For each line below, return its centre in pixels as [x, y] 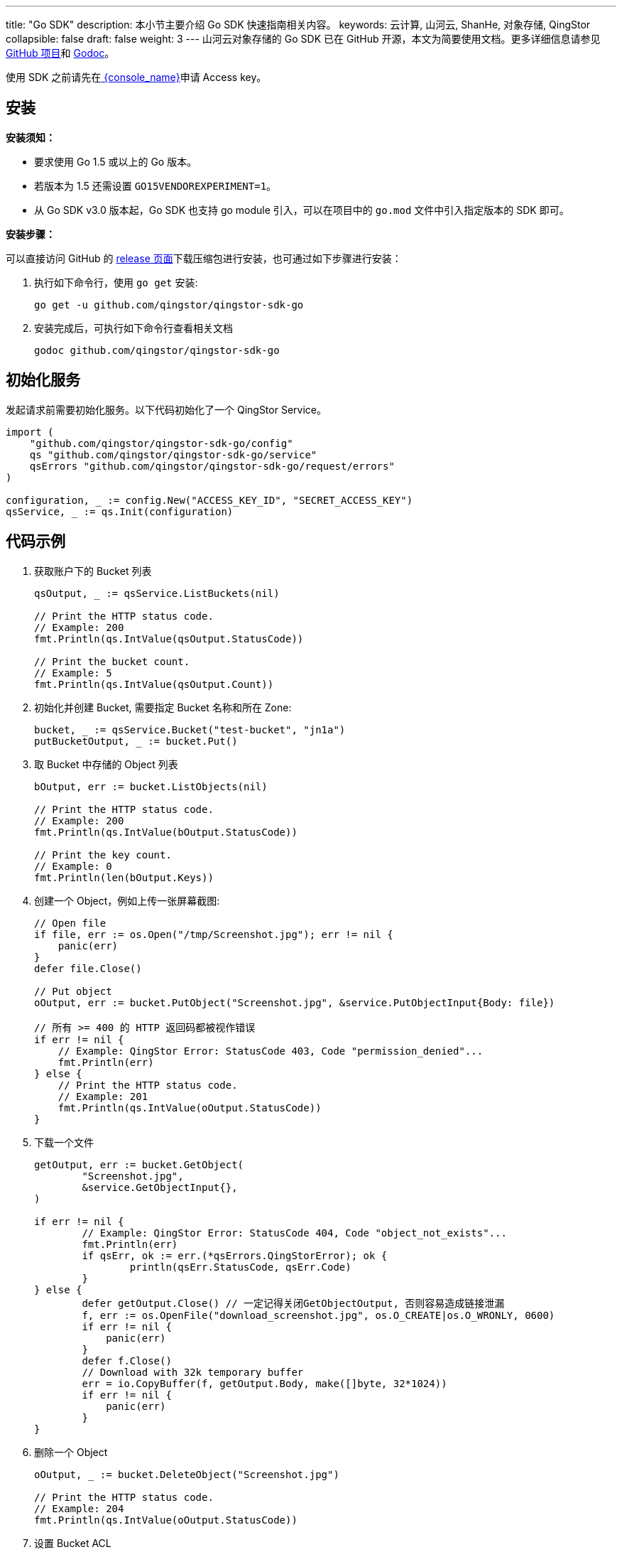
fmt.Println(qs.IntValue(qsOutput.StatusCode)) [169, 638]
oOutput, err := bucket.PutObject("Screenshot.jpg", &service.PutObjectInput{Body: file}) [295, 1002]
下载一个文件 [64, 1142]
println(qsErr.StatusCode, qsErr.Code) [240, 1267]
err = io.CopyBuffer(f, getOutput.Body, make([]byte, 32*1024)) [264, 1383]
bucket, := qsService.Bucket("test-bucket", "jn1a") [190, 729]
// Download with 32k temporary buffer [193, 1372]
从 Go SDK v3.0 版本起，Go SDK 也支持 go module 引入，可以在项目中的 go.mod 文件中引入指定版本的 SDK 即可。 [302, 210]
